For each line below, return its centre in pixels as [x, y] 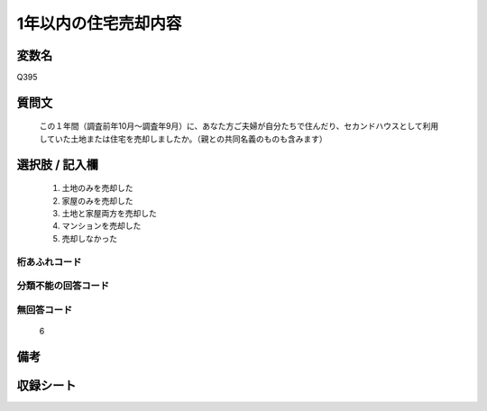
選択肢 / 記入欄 [58, 164]
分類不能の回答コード [63, 286]
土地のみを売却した [97, 188]
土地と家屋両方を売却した [109, 214]
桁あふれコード [49, 261]
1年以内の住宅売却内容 [99, 23]
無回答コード [45, 309]
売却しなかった [89, 238]
